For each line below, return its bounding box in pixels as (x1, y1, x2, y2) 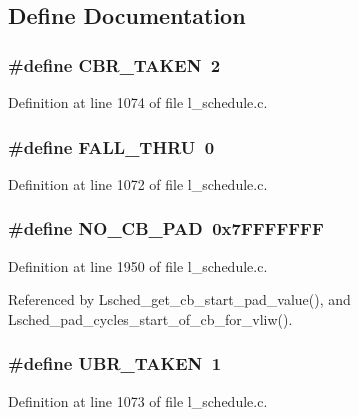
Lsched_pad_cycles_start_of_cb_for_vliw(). (8, 308, 293, 329)
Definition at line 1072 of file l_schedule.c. (8, 173, 268, 194)
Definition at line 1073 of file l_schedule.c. (8, 390, 268, 411)
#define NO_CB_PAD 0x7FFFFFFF (8, 216, 324, 241)
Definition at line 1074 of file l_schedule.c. (8, 92, 268, 112)
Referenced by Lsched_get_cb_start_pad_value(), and (8, 289, 351, 310)
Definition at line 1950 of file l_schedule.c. (8, 255, 268, 276)
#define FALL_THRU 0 (8, 134, 215, 159)
